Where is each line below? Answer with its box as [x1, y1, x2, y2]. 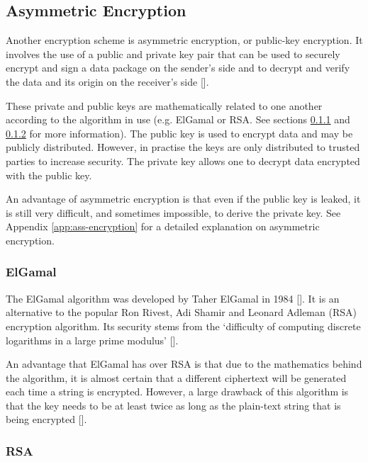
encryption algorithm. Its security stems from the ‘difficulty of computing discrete [6, 318, 361, 333]
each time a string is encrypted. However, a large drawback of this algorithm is [6, 384, 349, 399]
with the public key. [6, 167, 92, 182]
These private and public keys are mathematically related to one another [6, 98, 323, 113]
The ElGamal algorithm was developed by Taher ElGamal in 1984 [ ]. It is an [6, 291, 340, 305]
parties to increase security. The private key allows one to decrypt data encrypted [6, 153, 360, 168]
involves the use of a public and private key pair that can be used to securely [6, 46, 340, 61]
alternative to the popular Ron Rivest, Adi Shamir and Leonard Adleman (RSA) [6, 305, 357, 320]
